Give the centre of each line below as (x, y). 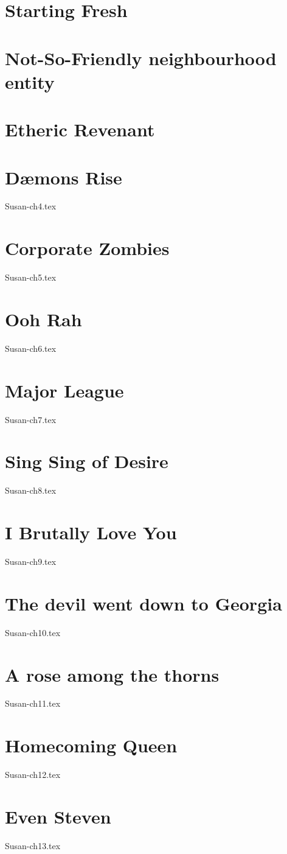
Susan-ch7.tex (31, 419)
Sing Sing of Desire (87, 461)
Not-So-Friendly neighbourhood (141, 58)
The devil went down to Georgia (143, 603)
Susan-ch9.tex (31, 562)
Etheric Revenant (80, 129)
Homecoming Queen (91, 745)
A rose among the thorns (112, 674)
